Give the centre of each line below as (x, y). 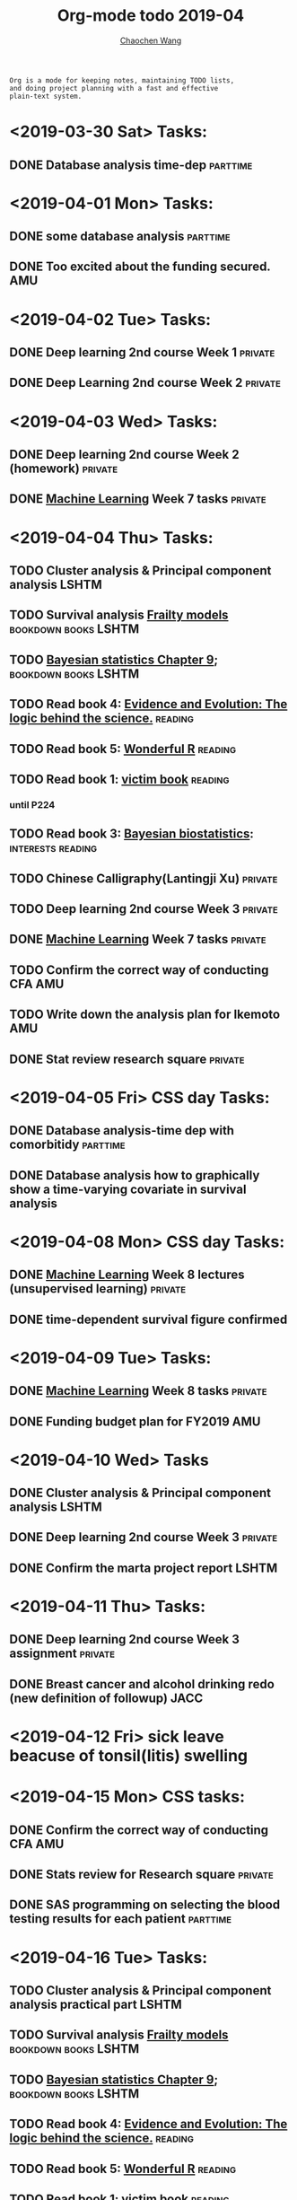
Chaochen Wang (151, 40)
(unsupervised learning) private (98, 1289)
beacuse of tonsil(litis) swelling (129, 1756)
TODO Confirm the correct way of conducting (139, 970)
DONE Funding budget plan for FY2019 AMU (135, 1421)
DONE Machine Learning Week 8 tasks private (138, 1391)
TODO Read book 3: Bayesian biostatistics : (131, 834)
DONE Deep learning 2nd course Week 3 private (144, 1537)
